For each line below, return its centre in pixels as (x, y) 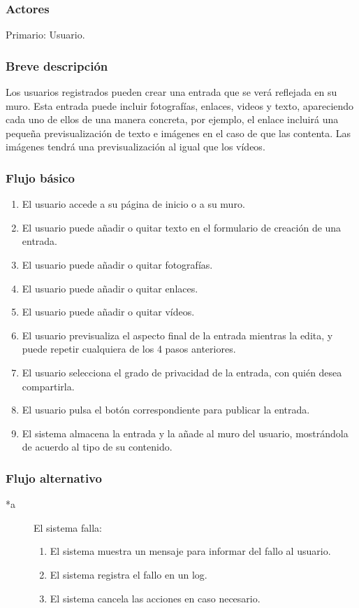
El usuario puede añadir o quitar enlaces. (110, 288)
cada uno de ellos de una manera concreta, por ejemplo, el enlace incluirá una (172, 119)
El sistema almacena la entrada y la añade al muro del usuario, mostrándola (185, 433)
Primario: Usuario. (45, 35)
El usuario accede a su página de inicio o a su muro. (133, 204)
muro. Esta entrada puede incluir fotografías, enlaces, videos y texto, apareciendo (180, 105)
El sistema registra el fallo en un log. (129, 574)
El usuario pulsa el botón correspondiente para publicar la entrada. (166, 410)
